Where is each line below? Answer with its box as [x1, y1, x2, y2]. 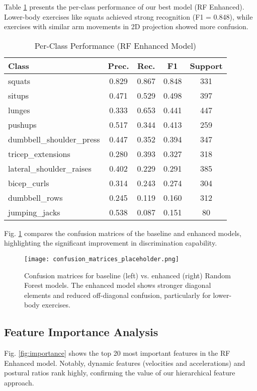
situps [8, 89, 29, 101]
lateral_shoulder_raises [8, 162, 92, 174]
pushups [8, 118, 37, 130]
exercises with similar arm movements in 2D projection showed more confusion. [4, 21, 248, 32]
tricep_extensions [8, 147, 70, 160]
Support [190, 59, 223, 71]
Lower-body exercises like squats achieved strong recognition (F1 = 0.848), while [4, 11, 253, 22]
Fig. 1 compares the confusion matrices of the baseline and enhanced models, [4, 227, 241, 238]
